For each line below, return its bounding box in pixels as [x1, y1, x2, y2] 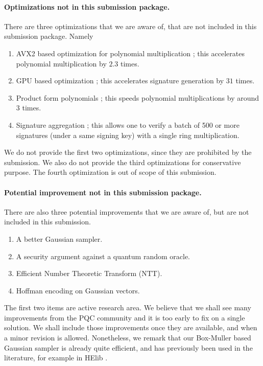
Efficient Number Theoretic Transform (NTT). [16, 268, 162, 279]
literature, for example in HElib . [4, 352, 108, 363]
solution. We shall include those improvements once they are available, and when [4, 322, 257, 333]
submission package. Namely [4, 31, 93, 41]
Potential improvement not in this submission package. [4, 187, 202, 197]
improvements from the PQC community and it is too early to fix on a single [4, 312, 245, 323]
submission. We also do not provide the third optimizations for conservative [4, 156, 241, 167]
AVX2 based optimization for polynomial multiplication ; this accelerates [16, 48, 245, 58]
